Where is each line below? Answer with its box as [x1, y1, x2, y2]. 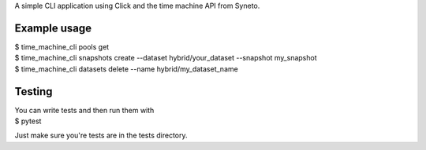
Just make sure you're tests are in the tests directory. [14, 130, 189, 141]
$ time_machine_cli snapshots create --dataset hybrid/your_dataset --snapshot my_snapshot [14, 53, 317, 63]
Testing [14, 85, 53, 98]
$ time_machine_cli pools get [14, 42, 110, 51]
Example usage [14, 21, 92, 35]
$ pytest [14, 116, 42, 126]
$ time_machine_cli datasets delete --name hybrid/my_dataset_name [14, 64, 238, 74]
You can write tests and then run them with [14, 105, 155, 115]
